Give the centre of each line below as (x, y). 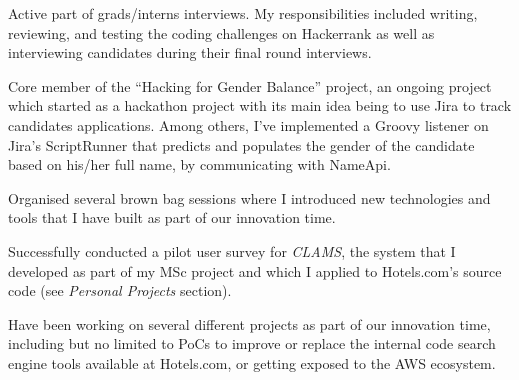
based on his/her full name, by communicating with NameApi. (199, 164)
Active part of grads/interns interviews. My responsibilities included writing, (243, 13)
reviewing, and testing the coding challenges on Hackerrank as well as (221, 32)
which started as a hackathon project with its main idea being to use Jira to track (260, 105)
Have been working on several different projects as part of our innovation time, (249, 323)
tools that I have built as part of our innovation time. (172, 217)
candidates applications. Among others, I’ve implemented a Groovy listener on (248, 124)
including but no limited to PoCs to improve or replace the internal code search (252, 343)
